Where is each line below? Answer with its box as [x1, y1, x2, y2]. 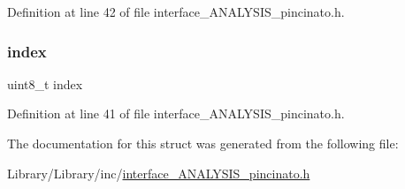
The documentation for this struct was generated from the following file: [7, 134, 399, 152]
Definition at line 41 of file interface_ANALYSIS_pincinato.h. [7, 104, 345, 123]
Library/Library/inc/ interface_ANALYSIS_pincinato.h [7, 163, 310, 182]
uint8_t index [7, 74, 83, 93]
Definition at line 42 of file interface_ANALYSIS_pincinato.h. [7, 3, 345, 20]
